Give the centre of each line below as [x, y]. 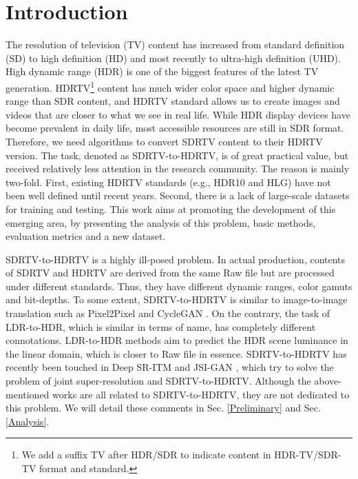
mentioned [28, 394]
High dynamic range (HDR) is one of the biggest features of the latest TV [162, 71]
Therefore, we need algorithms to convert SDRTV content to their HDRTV [164, 141]
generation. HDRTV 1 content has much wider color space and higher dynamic [170, 86]
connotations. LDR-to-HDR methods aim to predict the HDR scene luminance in [177, 340]
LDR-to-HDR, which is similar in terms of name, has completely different [161, 326]
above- [328, 381]
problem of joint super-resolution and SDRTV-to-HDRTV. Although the [158, 381]
